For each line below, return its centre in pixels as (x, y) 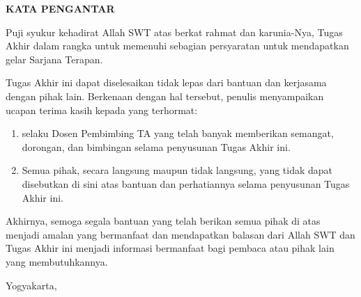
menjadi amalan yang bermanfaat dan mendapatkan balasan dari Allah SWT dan (180, 234)
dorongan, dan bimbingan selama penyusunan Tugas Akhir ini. (156, 146)
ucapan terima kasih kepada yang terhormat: (102, 110)
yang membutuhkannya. (57, 261)
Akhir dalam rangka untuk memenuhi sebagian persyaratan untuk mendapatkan (177, 46)
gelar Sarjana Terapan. (54, 59)
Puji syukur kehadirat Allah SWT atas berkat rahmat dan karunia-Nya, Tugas (174, 32)
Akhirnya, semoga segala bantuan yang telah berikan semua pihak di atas (163, 221)
